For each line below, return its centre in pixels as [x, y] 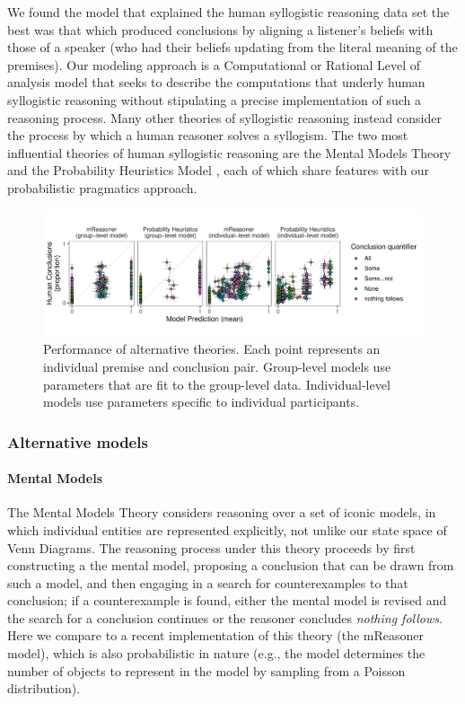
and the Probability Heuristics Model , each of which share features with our [219, 170]
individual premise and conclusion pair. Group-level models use [217, 366]
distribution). [44, 688]
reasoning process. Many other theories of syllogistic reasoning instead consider [224, 117]
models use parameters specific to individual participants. [202, 402]
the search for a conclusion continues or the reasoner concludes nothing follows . [225, 617]
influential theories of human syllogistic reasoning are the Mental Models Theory [229, 152]
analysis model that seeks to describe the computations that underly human [216, 82]
